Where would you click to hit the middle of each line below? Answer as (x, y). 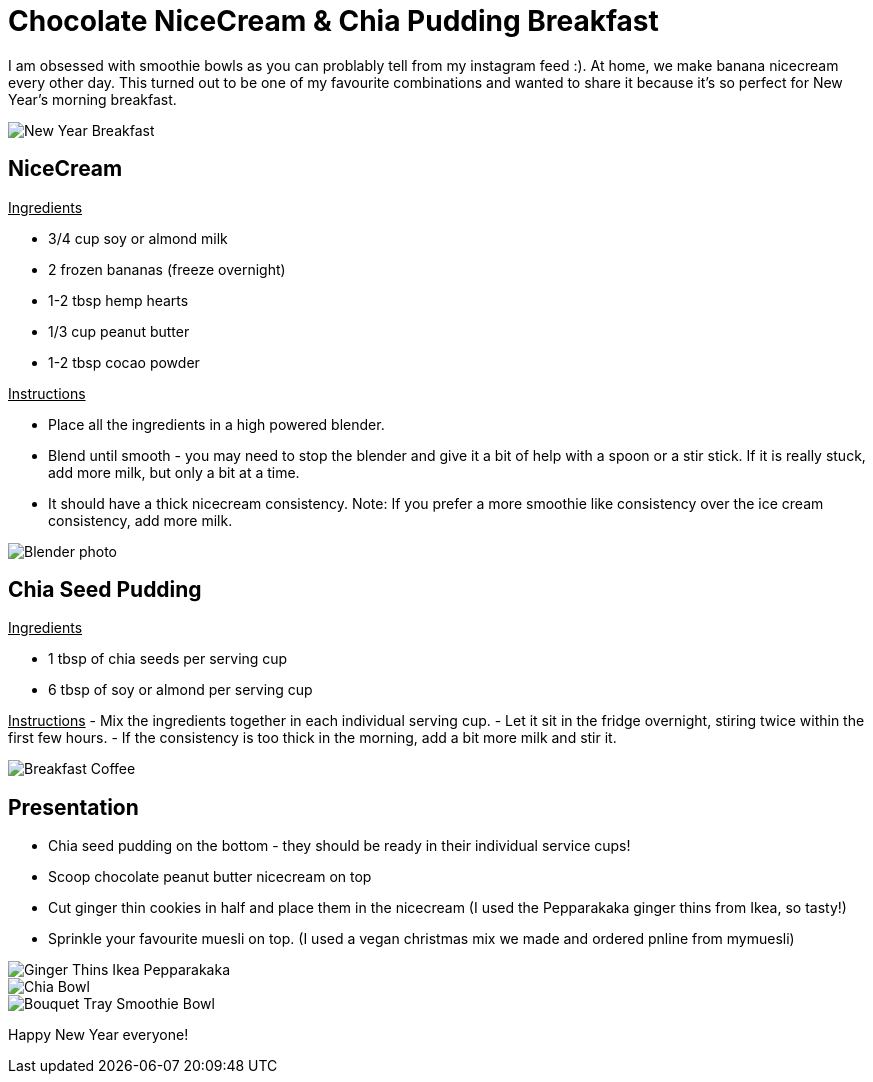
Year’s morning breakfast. (92, 99)
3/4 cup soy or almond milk (138, 238)
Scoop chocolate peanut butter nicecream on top (210, 877)
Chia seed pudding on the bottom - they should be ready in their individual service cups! (339, 846)
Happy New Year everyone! (98, 1035)
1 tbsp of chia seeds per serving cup (168, 659)
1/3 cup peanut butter (119, 331)
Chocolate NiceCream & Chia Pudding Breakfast (333, 21)
